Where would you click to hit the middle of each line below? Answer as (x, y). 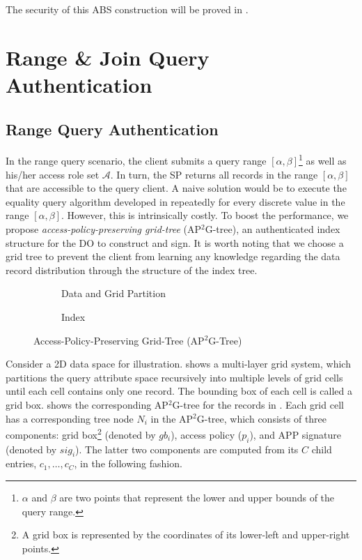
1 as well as (323, 160)
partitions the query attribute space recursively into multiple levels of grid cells (174, 377)
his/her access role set (53, 174)
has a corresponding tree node (70, 418)
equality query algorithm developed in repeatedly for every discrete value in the (175, 201)
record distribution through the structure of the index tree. (132, 270)
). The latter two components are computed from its (187, 449)
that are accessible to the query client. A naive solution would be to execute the (176, 188)
